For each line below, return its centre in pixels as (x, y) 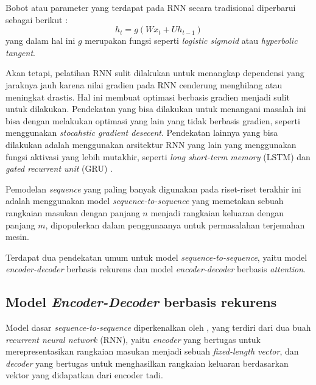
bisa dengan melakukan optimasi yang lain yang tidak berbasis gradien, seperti (153, 120)
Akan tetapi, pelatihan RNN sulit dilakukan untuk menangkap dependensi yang (155, 73)
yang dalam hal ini (40, 41)
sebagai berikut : (37, 19)
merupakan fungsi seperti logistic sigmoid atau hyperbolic (191, 41)
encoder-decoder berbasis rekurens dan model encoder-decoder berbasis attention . (156, 269)
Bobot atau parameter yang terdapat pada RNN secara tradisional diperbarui (151, 7)
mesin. (17, 237)
